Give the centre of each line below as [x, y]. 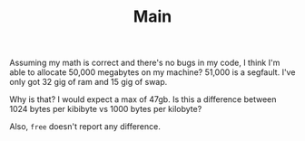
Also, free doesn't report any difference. [85, 127]
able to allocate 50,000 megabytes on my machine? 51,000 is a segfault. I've [152, 72]
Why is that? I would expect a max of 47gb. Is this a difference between [143, 99]
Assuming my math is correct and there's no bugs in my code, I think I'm [145, 63]
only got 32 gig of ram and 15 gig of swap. [89, 82]
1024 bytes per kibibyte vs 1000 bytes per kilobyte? [106, 109]
